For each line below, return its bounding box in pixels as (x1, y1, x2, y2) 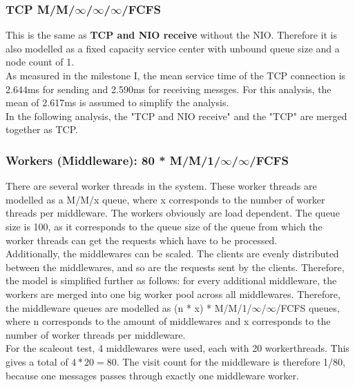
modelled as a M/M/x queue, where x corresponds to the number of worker (6, 192, 325, 206)
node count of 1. (6, 54, 75, 69)
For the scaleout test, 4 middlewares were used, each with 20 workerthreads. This (6, 341, 349, 355)
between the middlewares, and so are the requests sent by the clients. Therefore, (6, 259, 345, 274)
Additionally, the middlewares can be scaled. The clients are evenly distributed (6, 246, 339, 261)
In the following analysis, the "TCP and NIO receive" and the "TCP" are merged (6, 108, 347, 123)
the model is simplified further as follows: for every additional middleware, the (6, 273, 337, 288)
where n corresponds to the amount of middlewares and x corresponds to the (6, 314, 331, 328)
